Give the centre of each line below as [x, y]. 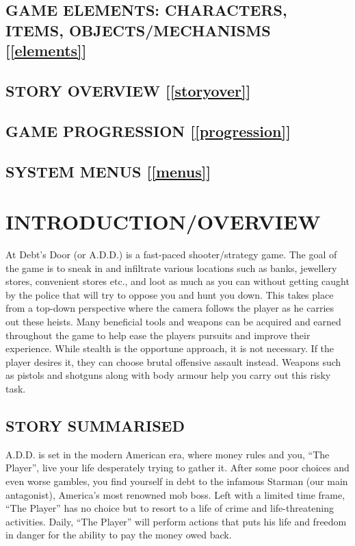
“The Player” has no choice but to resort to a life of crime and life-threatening [170, 508]
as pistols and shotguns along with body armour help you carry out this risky [168, 375]
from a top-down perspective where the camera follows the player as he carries [170, 308]
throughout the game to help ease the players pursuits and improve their [158, 335]
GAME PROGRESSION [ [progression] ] [148, 131]
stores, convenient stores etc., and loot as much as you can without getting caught [177, 281]
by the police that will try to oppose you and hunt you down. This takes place [170, 294]
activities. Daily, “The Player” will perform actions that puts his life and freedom [176, 521]
